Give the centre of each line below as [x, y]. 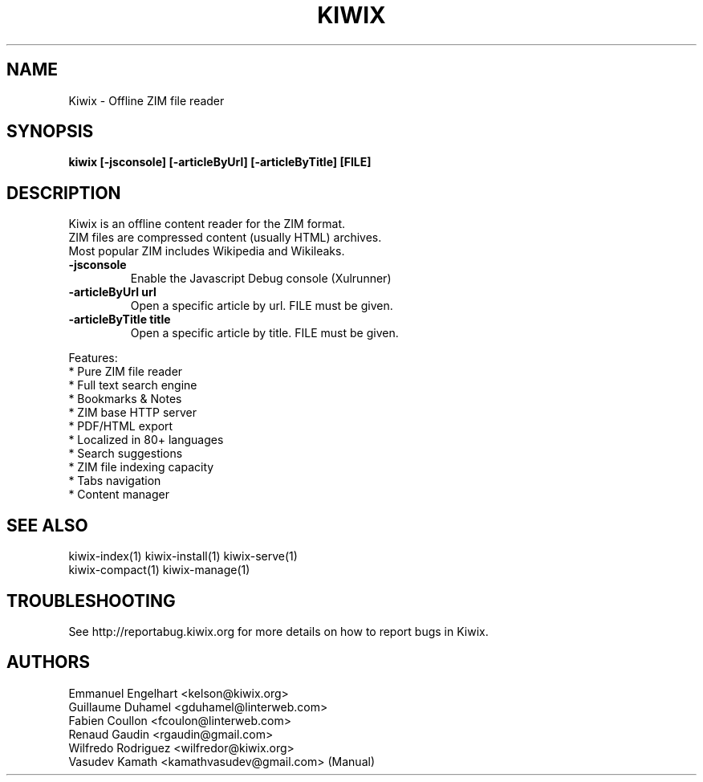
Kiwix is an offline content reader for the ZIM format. [207, 224]
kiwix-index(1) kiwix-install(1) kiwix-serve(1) [183, 556]
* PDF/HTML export [121, 426]
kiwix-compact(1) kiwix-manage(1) [159, 570]
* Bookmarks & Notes [125, 399]
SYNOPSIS [50, 132]
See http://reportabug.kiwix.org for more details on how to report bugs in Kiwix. [278, 631]
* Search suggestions [126, 454]
